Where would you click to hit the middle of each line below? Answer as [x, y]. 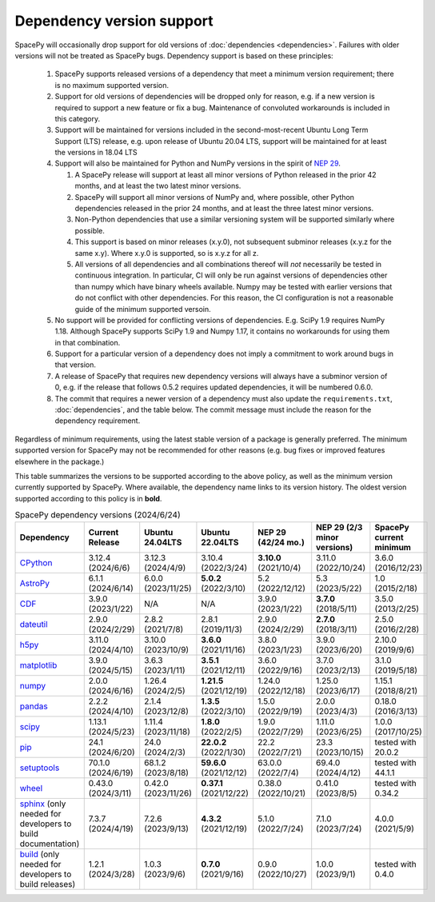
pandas [34, 706]
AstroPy [35, 583]
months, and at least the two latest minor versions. [158, 186]
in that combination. [88, 342]
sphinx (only [43, 804]
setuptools [40, 768]
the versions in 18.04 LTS [96, 153]
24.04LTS [163, 542]
